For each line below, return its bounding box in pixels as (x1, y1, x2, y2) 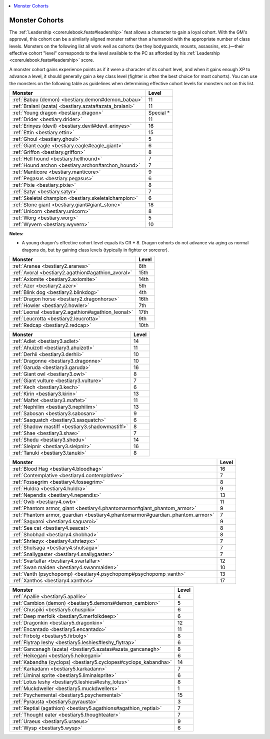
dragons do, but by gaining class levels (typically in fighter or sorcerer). (21, 247, 169, 253)
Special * (148, 109, 170, 116)
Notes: (9, 231, 24, 237)
